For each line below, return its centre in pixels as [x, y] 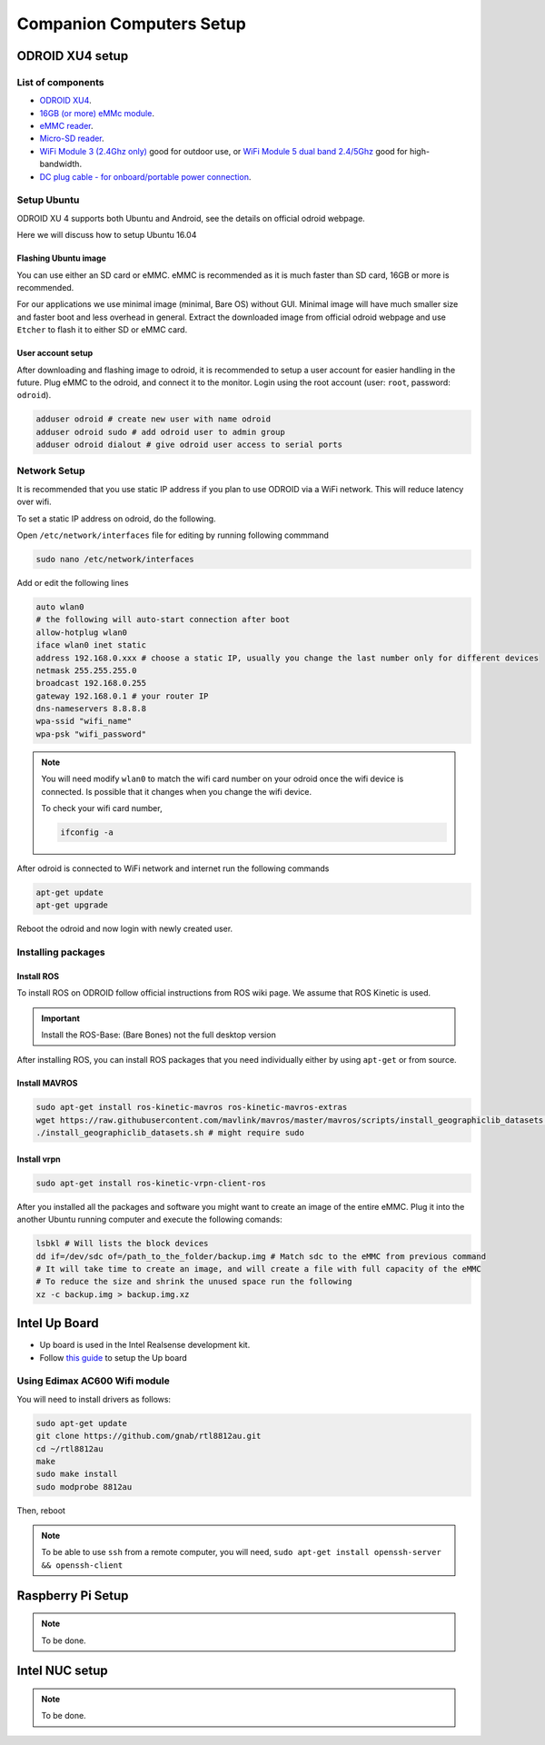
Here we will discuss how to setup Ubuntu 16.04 [107, 235]
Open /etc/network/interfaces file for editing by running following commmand [173, 535]
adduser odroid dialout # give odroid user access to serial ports [189, 445]
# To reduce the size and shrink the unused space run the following [194, 1282]
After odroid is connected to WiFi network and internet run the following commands [173, 868]
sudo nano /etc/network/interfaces [115, 559]
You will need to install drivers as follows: [94, 1399]
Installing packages [61, 952]
